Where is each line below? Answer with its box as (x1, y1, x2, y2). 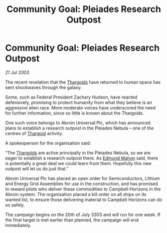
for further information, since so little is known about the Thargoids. (5, 110, 144, 116)
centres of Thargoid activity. (5, 130, 63, 136)
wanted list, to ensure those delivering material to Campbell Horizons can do (5, 196, 163, 202)
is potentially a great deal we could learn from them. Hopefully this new (5, 160, 152, 166)
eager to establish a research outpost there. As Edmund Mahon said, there (5, 155, 159, 161)
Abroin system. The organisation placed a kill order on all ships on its (5, 191, 147, 197)
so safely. (5, 201, 25, 208)
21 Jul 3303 (5, 69, 29, 75)
